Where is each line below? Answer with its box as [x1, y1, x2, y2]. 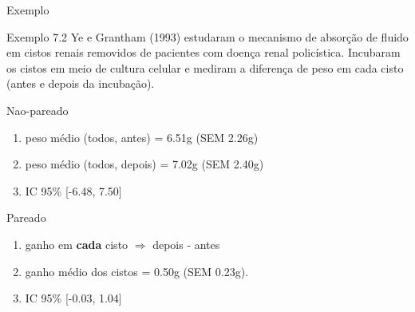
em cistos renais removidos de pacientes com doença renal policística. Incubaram [6, 44, 401, 61]
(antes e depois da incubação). [6, 75, 155, 92]
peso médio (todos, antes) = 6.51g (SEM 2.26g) [25, 128, 259, 145]
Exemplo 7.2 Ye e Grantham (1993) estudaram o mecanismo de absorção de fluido [6, 28, 409, 45]
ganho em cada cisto [25, 235, 128, 252]
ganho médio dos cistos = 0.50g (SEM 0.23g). [25, 263, 249, 279]
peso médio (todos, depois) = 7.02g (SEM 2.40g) [25, 156, 264, 172]
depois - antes [152, 235, 220, 252]
